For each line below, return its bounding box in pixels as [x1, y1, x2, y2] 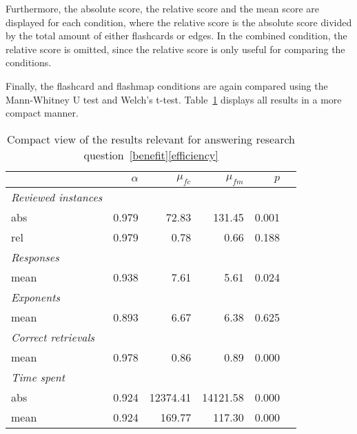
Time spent [11, 368, 65, 385]
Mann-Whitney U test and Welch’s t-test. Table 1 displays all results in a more [6, 92, 342, 106]
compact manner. [6, 106, 79, 120]
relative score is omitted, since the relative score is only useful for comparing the [6, 41, 345, 56]
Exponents [11, 288, 61, 305]
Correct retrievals [11, 328, 95, 345]
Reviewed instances [11, 188, 103, 205]
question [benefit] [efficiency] [83, 146, 218, 163]
